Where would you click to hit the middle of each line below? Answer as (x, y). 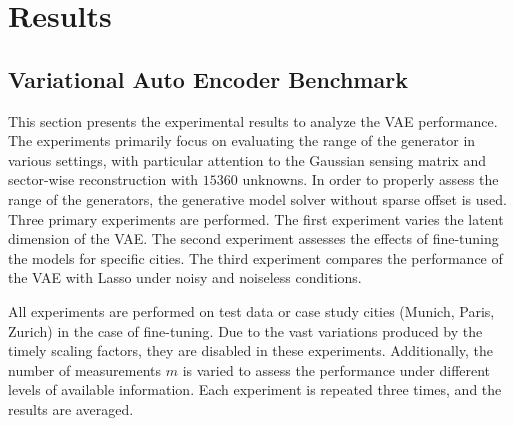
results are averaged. (71, 408)
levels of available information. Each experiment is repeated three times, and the (255, 389)
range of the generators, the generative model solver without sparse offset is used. (257, 198)
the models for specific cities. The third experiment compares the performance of (255, 257)
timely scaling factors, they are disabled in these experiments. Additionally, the (251, 350)
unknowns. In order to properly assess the (370, 179)
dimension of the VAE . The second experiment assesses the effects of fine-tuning (253, 238)
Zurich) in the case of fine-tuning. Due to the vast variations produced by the (245, 330)
